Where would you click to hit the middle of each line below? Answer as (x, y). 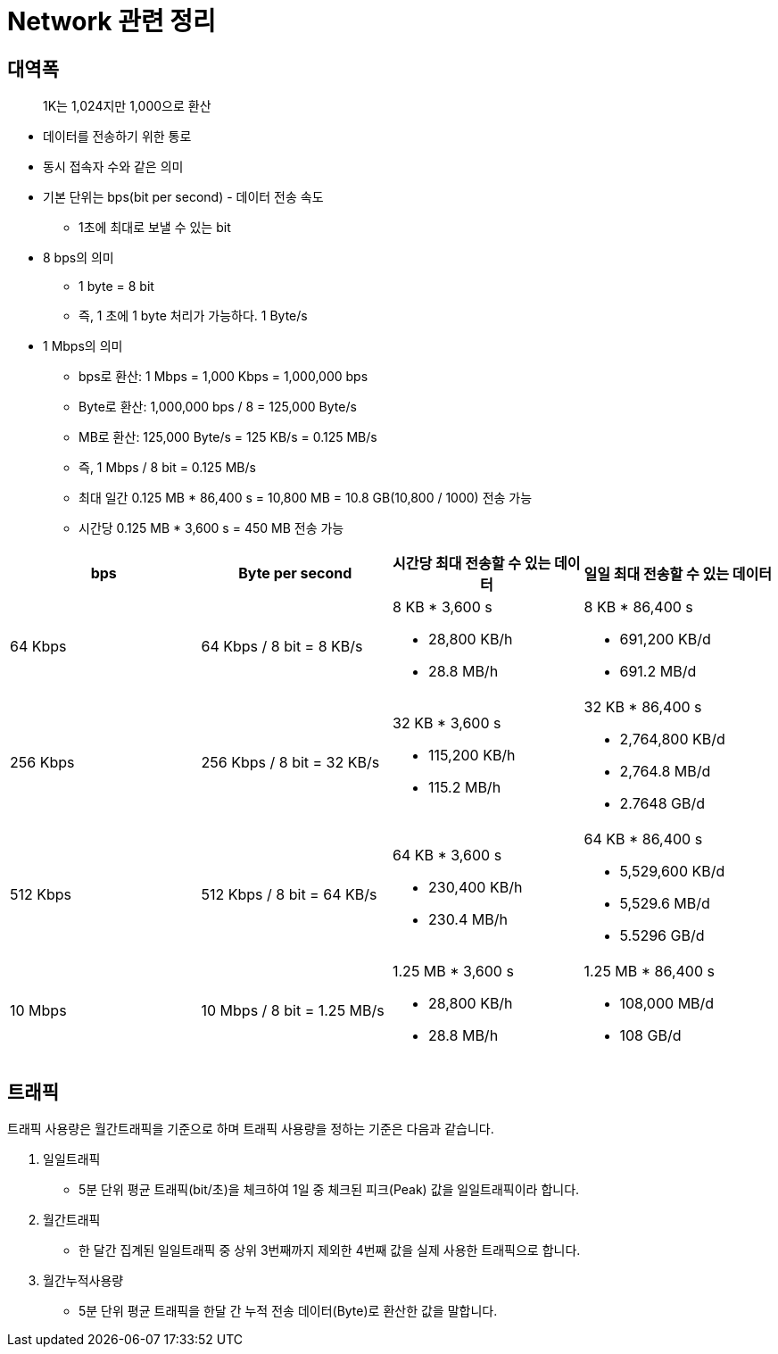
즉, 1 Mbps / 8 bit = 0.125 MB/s (167, 468)
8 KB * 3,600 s (443, 607)
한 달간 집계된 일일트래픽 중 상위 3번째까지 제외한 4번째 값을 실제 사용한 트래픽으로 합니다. (330, 1250)
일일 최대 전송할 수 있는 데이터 (678, 574)
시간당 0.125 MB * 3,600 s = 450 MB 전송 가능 (211, 528)
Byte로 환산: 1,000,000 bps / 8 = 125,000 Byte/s (218, 407)
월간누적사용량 (83, 1281)
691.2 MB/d (658, 672)
